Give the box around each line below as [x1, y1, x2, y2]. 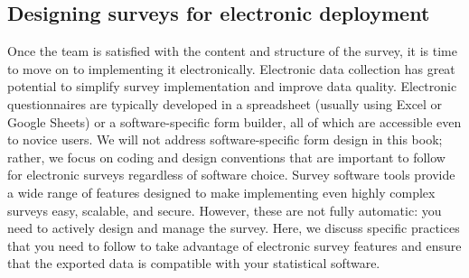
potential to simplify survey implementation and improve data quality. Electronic [7, 77, 457, 96]
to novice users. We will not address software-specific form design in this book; [7, 130, 443, 149]
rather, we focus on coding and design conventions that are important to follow [7, 147, 446, 166]
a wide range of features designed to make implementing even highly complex [7, 182, 436, 201]
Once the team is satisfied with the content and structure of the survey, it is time [7, 42, 457, 60]
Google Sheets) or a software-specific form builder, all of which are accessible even [7, 112, 462, 131]
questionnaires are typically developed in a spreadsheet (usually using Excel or [7, 94, 443, 113]
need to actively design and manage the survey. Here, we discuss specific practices [7, 218, 460, 237]
